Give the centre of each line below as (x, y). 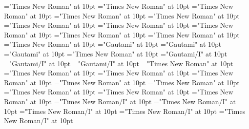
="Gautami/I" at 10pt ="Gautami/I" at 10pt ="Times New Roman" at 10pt (119, 63)
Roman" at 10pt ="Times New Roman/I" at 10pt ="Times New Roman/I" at (120, 101)
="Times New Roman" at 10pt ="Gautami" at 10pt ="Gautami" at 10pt (113, 44)
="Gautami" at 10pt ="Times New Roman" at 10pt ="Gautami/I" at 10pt (116, 53)
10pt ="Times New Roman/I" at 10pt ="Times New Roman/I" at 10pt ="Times (125, 111)
